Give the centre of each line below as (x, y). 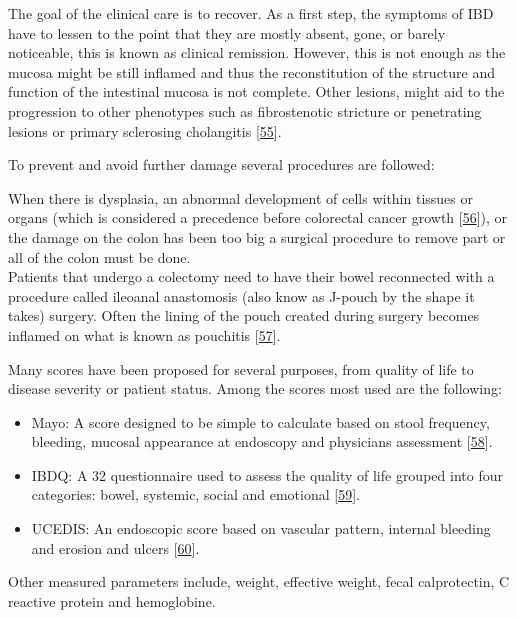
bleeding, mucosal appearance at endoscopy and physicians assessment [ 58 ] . (262, 441)
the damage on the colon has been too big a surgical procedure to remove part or (257, 236)
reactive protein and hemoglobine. (112, 600)
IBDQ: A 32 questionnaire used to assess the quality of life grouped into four (267, 474)
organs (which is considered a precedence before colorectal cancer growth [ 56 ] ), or (258, 217)
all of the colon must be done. (99, 256)
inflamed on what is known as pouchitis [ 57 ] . (144, 334)
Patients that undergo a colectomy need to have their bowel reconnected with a (251, 276)
